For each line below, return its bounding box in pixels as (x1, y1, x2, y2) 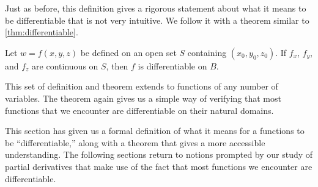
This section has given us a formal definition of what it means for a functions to (5, 124, 305, 137)
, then (106, 59, 128, 72)
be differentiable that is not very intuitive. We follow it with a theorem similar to (5, 13, 309, 26)
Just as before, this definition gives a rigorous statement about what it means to (5, 2, 306, 14)
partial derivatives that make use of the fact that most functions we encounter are (5, 160, 312, 172)
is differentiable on (138, 59, 207, 72)
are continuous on (32, 59, 98, 72)
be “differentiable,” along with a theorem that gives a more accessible (5, 136, 265, 149)
